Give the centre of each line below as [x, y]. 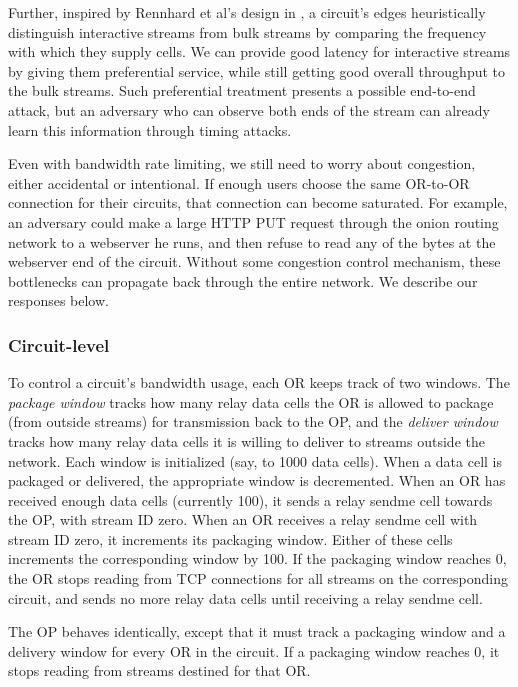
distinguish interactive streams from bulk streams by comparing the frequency [247, 31]
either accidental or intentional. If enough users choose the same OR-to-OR [239, 182]
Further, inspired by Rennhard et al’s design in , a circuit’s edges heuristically [247, 12]
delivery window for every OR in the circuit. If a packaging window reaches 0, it [254, 650]
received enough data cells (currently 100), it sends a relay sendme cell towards [250, 499]
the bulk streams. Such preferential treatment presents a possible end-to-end [242, 90]
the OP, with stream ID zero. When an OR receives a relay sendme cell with [243, 519]
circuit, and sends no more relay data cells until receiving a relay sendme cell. [245, 597]
